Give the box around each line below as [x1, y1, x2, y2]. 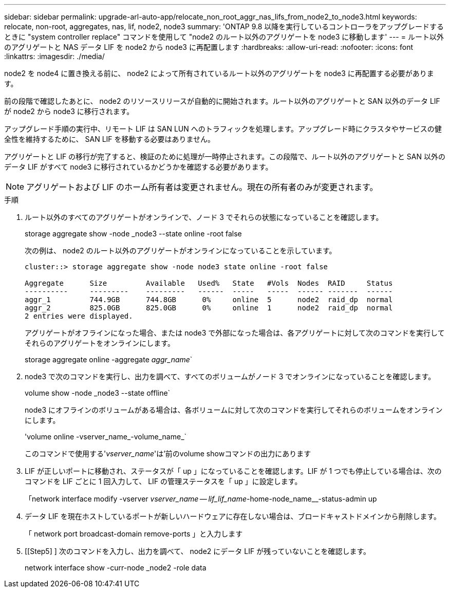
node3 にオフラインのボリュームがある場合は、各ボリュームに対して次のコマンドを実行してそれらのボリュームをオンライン [25, 405, 443, 414]
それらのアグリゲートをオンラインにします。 [25, 339, 175, 347]
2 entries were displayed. [25, 312, 133, 320]
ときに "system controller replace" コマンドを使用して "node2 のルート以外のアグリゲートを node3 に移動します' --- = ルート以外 [4, 32, 444, 41]
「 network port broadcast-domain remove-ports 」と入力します [25, 529, 243, 538]
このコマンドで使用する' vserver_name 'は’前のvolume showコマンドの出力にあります [25, 449, 311, 458]
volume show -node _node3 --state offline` [25, 388, 171, 397]
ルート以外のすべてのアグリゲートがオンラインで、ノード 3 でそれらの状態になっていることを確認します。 [25, 213, 383, 221]
